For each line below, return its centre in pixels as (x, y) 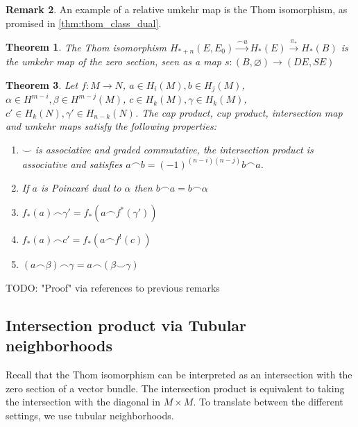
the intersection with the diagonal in (83, 402)
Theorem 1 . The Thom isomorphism (86, 47)
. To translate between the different (268, 402)
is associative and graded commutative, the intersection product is (174, 149)
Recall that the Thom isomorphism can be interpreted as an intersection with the (179, 374)
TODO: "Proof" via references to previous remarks (113, 287)
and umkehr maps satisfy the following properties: (111, 126)
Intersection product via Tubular (126, 325)
